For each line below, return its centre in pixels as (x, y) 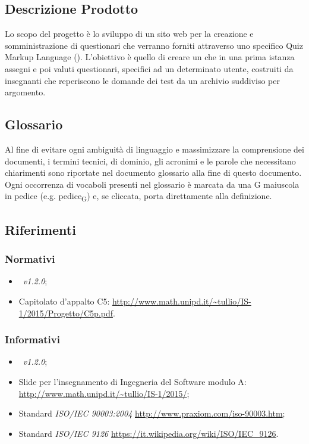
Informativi (32, 339)
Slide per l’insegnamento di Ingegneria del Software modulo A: (133, 382)
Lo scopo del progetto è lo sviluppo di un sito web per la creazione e (129, 34)
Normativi (30, 259)
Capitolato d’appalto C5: (64, 301)
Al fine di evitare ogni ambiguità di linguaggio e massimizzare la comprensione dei (154, 149)
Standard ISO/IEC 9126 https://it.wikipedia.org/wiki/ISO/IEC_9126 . (149, 433)
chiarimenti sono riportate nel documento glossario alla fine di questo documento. (153, 173)
